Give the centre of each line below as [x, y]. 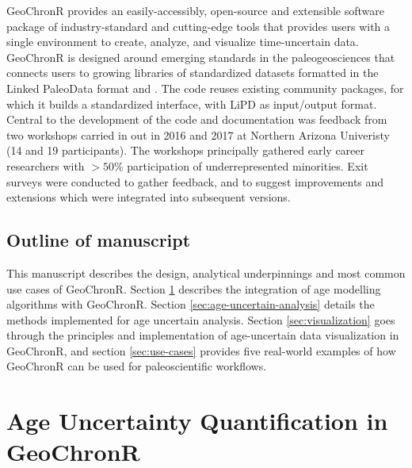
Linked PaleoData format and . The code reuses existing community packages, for [205, 88]
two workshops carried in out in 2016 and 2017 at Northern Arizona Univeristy [198, 134]
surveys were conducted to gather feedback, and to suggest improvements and [195, 181]
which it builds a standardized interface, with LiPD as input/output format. [192, 104]
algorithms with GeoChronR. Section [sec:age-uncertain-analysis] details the [191, 304]
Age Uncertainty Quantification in [197, 421]
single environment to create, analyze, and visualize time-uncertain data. [183, 42]
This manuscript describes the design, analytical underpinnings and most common [206, 272]
